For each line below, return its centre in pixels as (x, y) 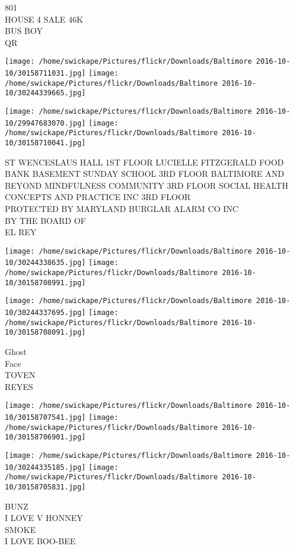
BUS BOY (24, 31)
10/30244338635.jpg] (46, 263)
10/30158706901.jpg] (46, 437)
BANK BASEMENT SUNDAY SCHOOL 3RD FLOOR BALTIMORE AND (145, 174)
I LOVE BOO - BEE (40, 541)
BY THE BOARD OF (46, 220)
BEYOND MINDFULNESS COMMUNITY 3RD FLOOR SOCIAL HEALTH (147, 185)
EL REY (21, 232)
